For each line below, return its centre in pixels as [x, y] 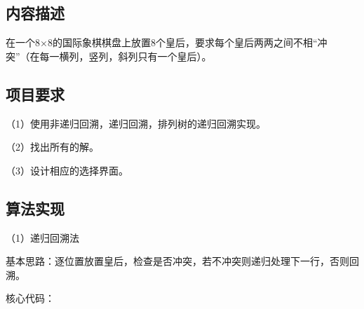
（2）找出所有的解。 [52, 147]
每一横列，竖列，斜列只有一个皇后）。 [126, 56]
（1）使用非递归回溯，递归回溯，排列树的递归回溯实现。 [136, 123]
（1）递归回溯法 [42, 237]
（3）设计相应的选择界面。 [67, 170]
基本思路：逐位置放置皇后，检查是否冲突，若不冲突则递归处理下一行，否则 [177, 261]
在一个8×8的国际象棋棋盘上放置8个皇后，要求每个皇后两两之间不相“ [162, 42]
